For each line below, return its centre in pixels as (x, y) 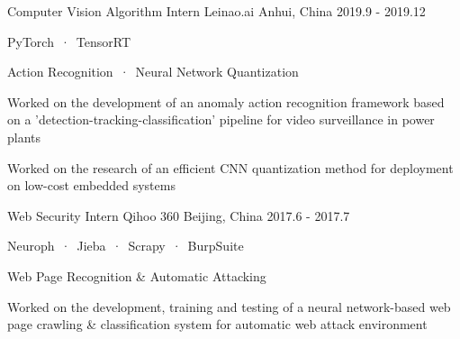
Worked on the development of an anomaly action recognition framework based (226, 101)
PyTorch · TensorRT (69, 41)
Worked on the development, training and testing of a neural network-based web (229, 306)
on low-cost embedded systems (91, 185)
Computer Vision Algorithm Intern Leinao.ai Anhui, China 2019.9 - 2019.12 (216, 11)
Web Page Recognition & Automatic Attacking (137, 275)
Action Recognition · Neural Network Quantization (153, 72)
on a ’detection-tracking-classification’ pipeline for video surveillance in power (221, 119)
